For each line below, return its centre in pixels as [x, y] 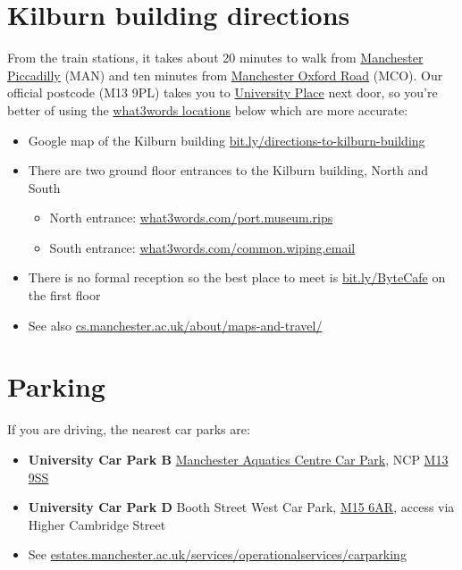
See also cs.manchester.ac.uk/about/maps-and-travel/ [175, 325]
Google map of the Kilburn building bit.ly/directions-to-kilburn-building [227, 140]
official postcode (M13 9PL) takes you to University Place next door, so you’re [223, 92]
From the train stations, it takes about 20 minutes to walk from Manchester [215, 58]
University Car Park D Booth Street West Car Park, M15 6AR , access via [241, 507]
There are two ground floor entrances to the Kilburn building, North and [228, 170]
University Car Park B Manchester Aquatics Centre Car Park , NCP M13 [238, 459]
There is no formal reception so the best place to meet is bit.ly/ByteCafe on [237, 277]
